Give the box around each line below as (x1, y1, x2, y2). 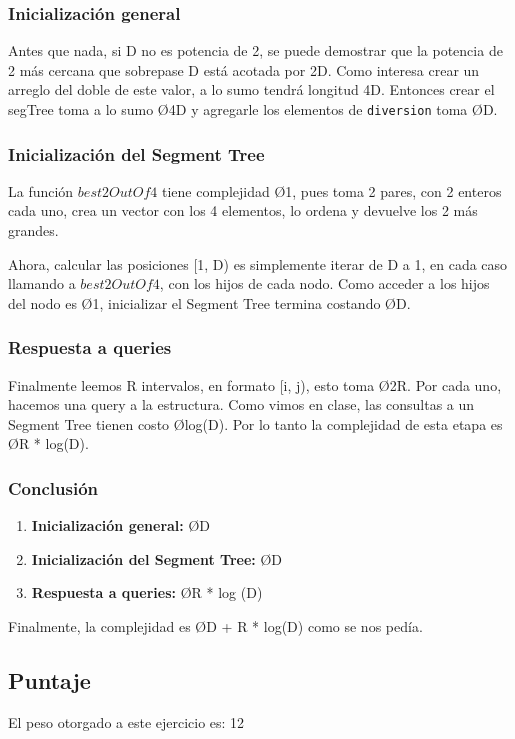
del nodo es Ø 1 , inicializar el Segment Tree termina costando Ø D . (8, 292, 411, 313)
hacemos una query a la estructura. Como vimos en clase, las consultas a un (8, 394, 475, 415)
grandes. (8, 220, 59, 241)
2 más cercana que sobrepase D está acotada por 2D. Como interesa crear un (8, 59, 480, 80)
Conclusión (8, 475, 98, 500)
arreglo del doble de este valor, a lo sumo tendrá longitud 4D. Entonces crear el (8, 79, 495, 100)
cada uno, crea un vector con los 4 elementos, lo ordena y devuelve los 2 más (8, 200, 478, 221)
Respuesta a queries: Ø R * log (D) (31, 582, 263, 603)
